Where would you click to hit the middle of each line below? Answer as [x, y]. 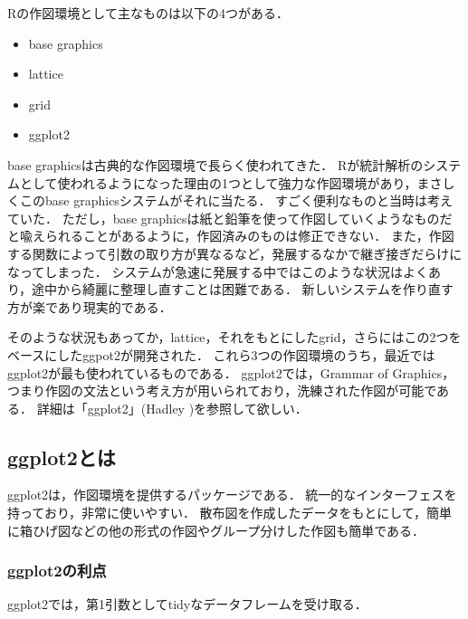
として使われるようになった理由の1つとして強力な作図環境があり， [218, 182]
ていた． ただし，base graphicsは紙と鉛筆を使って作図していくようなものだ [230, 218]
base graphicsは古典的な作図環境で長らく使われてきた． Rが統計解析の [215, 164]
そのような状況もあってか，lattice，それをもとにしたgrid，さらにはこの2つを [234, 337]
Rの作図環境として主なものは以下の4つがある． [148, 13]
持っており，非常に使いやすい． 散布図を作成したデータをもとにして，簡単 [229, 513]
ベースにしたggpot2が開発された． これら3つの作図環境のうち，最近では [221, 354]
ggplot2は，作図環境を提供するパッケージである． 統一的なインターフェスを [232, 495]
